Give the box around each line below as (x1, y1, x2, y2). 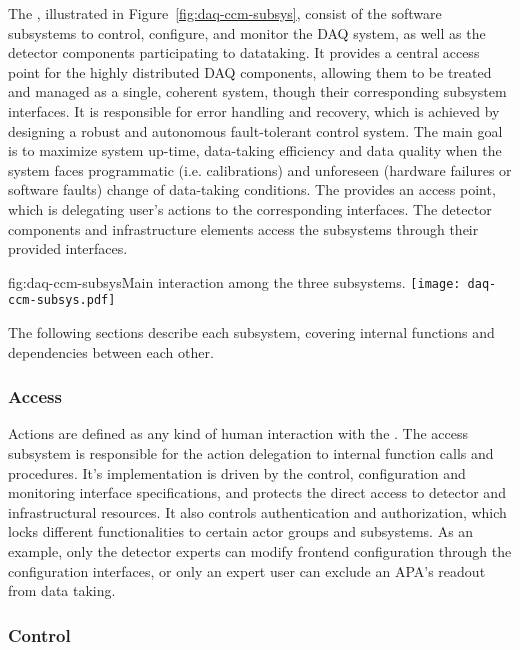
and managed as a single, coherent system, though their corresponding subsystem (8, 81, 507, 102)
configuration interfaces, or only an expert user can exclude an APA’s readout (8, 560, 486, 581)
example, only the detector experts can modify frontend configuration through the (8, 541, 512, 561)
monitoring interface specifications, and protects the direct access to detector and (8, 482, 506, 503)
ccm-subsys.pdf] (8, 293, 116, 308)
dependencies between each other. (8, 341, 214, 362)
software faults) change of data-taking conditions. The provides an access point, (8, 179, 496, 200)
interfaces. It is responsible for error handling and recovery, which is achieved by (8, 100, 500, 121)
